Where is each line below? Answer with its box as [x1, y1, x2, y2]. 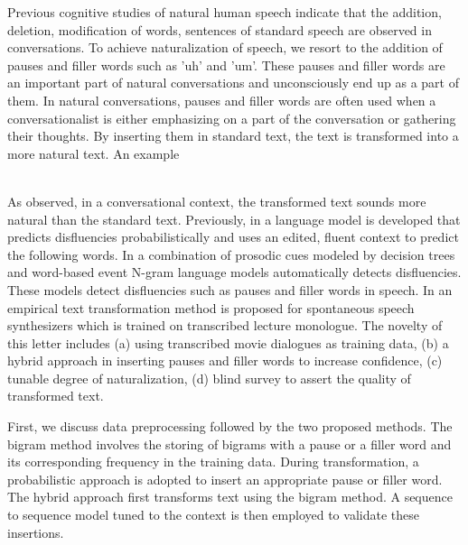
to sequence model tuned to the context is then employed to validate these [7, 505, 419, 524]
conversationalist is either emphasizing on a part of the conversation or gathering [7, 108, 456, 127]
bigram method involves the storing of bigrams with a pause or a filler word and [7, 434, 452, 453]
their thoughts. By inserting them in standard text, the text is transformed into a [7, 126, 459, 145]
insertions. [7, 522, 64, 541]
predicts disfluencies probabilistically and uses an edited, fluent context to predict [7, 227, 459, 246]
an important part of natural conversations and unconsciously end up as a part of [7, 73, 459, 92]
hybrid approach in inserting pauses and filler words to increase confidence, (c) [7, 351, 443, 370]
